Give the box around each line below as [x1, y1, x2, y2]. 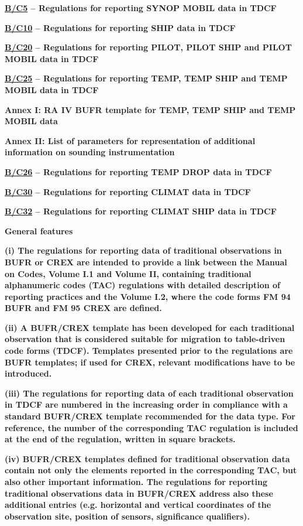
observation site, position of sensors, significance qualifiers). [5, 510, 250, 522]
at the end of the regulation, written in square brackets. [5, 433, 236, 445]
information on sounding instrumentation [5, 146, 175, 158]
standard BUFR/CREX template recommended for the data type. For [5, 410, 295, 422]
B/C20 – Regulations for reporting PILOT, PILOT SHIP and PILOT [5, 41, 292, 53]
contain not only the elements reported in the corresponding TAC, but [5, 464, 297, 476]
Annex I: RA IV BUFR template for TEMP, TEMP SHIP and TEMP [5, 103, 296, 115]
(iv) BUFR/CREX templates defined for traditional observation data [5, 452, 290, 464]
